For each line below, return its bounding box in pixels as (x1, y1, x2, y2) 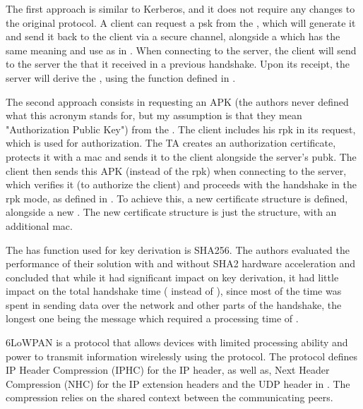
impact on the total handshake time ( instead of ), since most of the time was (6, 283, 342, 298)
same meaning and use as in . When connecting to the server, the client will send (6, 42, 357, 57)
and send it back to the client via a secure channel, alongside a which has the (6, 29, 340, 44)
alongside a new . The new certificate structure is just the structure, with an (6, 204, 337, 219)
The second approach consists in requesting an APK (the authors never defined (6, 94, 349, 109)
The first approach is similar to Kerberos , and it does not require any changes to (6, 1, 355, 16)
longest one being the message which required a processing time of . (6, 311, 299, 326)
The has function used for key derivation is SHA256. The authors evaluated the (6, 242, 350, 257)
